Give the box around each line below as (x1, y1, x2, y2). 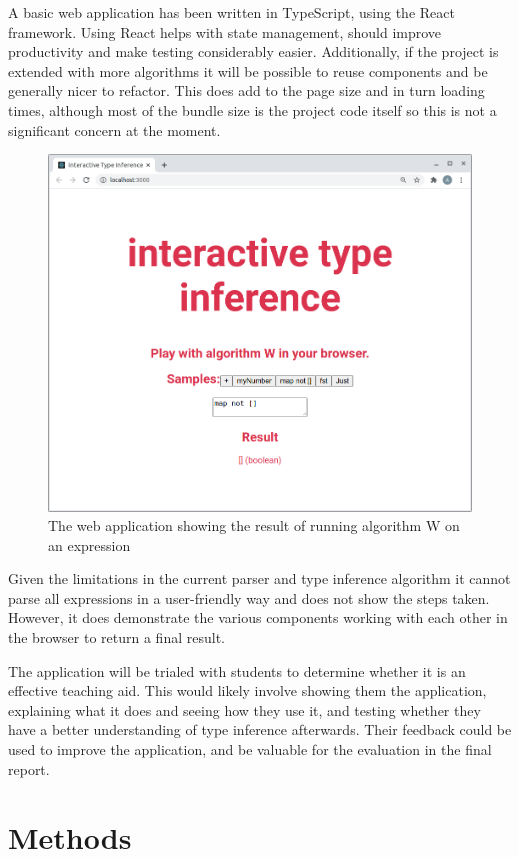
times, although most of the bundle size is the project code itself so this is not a (8, 99, 497, 120)
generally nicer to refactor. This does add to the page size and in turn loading (8, 80, 485, 101)
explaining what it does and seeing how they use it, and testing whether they (8, 699, 481, 720)
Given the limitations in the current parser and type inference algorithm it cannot (8, 568, 511, 589)
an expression (48, 534, 131, 555)
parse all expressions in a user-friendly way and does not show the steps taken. (8, 587, 490, 608)
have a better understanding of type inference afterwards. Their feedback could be (8, 719, 512, 740)
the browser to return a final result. (8, 627, 225, 648)
